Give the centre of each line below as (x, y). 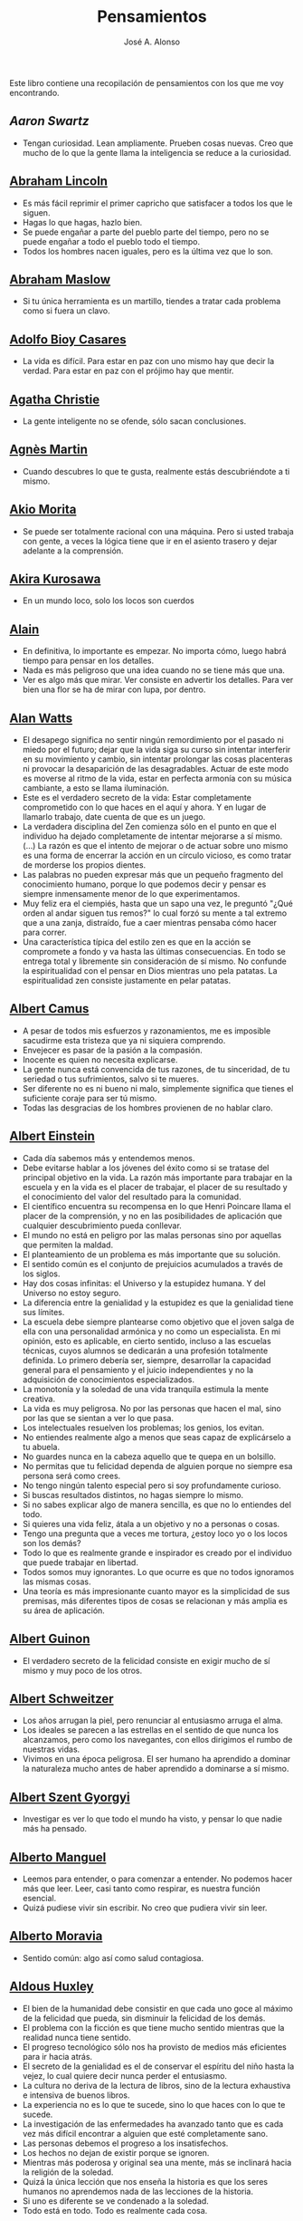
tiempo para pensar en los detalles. (88, 661)
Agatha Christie (55, 399)
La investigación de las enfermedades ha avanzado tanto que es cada (153, 2124)
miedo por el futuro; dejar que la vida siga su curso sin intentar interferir (156, 750)
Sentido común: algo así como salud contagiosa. (113, 1957)
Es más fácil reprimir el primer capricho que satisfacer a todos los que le (157, 203)
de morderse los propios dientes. (84, 865)
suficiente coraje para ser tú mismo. (90, 1098)
